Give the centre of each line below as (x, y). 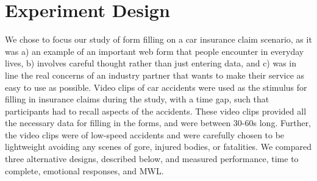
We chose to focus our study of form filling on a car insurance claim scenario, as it (158, 39)
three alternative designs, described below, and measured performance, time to (152, 159)
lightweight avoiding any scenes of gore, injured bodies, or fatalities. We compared (158, 147)
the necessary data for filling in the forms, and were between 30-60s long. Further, (158, 123)
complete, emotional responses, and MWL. (84, 170)
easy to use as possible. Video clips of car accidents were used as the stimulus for (156, 87)
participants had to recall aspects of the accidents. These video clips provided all (156, 111)
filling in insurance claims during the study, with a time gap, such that (137, 99)
